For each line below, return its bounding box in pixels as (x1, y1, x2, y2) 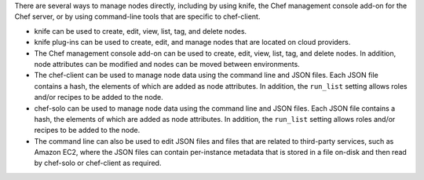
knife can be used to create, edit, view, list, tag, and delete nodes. (34, 26, 247, 35)
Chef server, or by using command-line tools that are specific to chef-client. (14, 12, 261, 21)
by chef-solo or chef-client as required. (34, 158, 162, 168)
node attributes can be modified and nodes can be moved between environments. (34, 59, 300, 68)
